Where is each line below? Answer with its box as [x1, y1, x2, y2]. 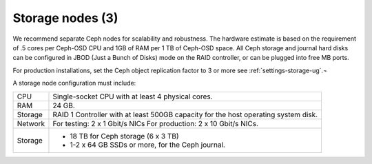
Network [17, 119, 45, 128]
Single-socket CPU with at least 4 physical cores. [52, 92, 213, 101]
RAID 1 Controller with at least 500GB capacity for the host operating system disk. [52, 110, 318, 119]
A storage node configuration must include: [12, 79, 136, 88]
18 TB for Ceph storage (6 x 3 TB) [70, 131, 179, 141]
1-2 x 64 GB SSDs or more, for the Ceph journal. [70, 140, 225, 150]
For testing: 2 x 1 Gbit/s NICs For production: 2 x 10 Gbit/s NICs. [52, 119, 258, 128]
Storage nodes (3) [12, 10, 118, 25]
